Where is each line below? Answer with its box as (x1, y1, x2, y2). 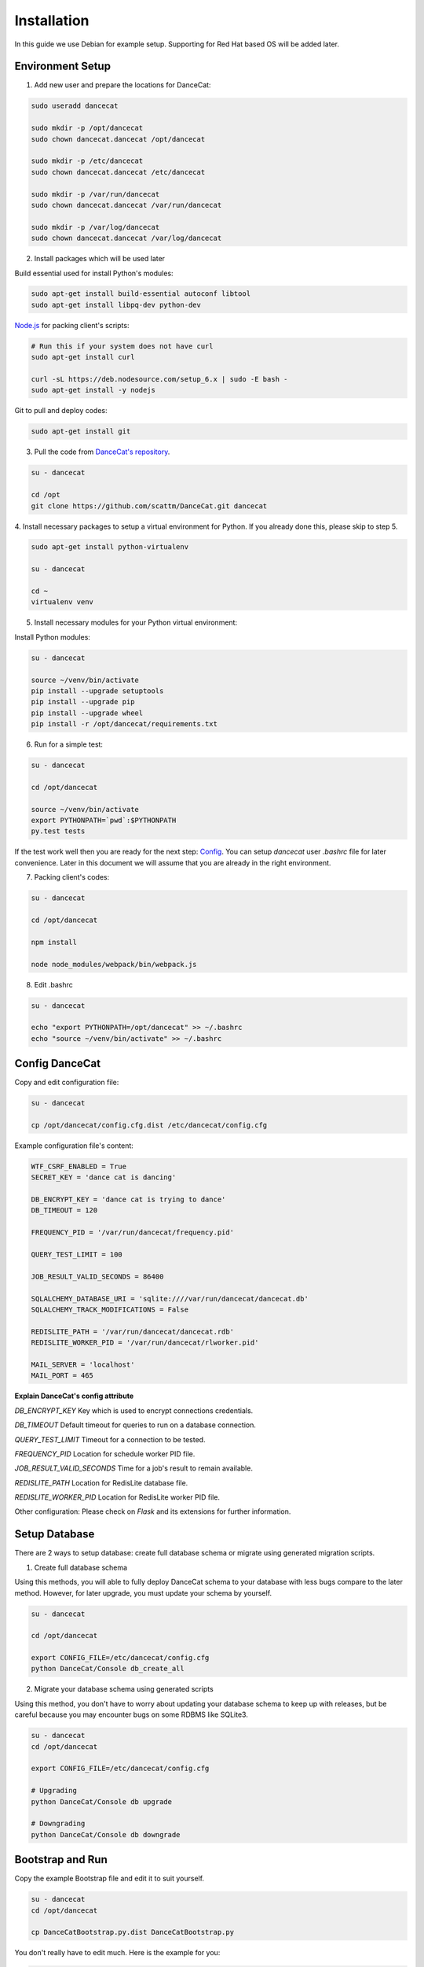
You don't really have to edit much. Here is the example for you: (14, 1948, 221, 1958)
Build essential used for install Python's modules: (14, 268, 174, 278)
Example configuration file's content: (14, 1141, 133, 1150)
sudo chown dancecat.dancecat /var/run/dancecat (31, 201, 222, 209)
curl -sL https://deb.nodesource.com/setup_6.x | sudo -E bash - (31, 375, 288, 384)
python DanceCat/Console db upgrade (31, 1797, 173, 1806)
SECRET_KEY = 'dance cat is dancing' (31, 1173, 177, 1182)
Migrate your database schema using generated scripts (34, 1685, 214, 1694)
